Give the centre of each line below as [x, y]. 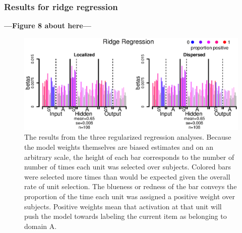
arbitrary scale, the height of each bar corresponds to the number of [129, 157]
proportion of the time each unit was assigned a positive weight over [130, 196]
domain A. [41, 226]
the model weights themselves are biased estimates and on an [119, 147]
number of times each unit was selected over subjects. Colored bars [128, 167]
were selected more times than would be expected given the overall [127, 176]
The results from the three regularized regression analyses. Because [128, 137]
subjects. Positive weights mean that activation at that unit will [123, 206]
